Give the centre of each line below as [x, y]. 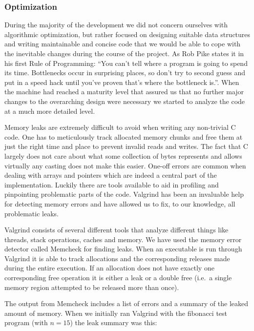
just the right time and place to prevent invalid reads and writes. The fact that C [126, 146]
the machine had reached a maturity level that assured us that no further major [124, 92]
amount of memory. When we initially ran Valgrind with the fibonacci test [116, 313]
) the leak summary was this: [114, 322]
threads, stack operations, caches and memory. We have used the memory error [123, 239]
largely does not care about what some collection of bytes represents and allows [123, 155]
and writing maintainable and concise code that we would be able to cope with [123, 44]
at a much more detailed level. [50, 111]
